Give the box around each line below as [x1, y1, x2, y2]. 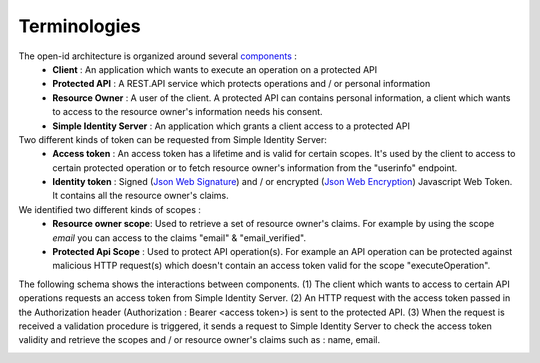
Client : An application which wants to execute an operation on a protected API [52, 63, 378, 75]
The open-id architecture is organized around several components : [18, 50, 297, 62]
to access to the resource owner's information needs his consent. [52, 106, 324, 118]
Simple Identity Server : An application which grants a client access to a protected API [52, 120, 410, 132]
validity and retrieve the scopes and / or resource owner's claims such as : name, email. [18, 334, 381, 346]
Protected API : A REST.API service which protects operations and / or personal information [52, 78, 431, 90]
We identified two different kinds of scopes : [18, 203, 202, 215]
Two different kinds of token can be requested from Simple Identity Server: [18, 133, 327, 145]
